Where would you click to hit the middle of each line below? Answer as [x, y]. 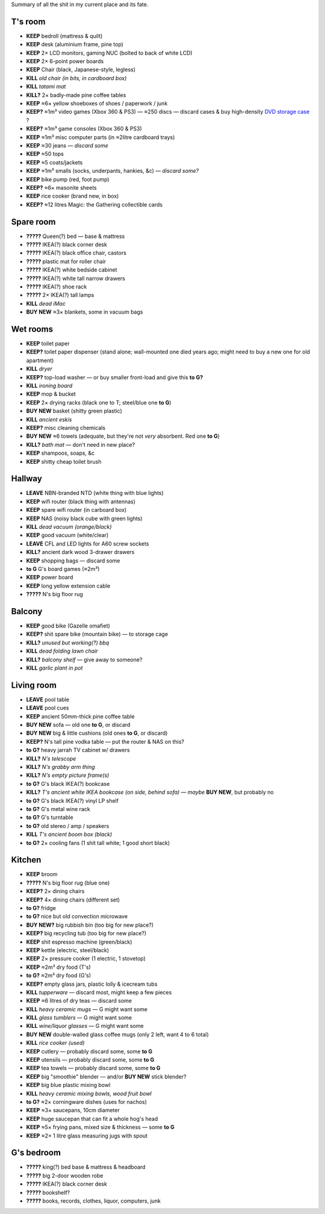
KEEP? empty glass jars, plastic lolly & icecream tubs [92, 984]
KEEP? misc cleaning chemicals [66, 428]
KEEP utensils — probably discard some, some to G [90, 1060]
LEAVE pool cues [48, 708]
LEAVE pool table [48, 699]
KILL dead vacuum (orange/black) [69, 526]
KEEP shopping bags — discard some [73, 561]
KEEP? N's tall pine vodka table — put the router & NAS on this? [105, 741]
